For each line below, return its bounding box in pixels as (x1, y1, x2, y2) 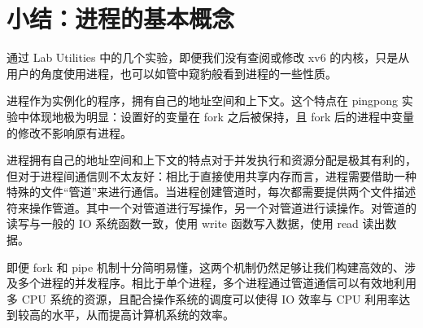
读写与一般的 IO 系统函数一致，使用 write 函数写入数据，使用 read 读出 (7, 215, 386, 232)
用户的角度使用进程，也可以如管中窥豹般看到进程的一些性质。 (7, 64, 337, 81)
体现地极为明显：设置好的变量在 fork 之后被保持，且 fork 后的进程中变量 (28, 107, 414, 125)
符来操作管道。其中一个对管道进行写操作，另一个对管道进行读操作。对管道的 (7, 199, 416, 216)
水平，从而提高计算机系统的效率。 (51, 306, 234, 323)
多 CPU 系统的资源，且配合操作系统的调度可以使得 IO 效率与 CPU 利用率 (7, 290, 399, 307)
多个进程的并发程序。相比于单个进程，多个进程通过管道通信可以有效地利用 (17, 274, 416, 291)
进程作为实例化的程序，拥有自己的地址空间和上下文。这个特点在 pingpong (7, 92, 399, 109)
